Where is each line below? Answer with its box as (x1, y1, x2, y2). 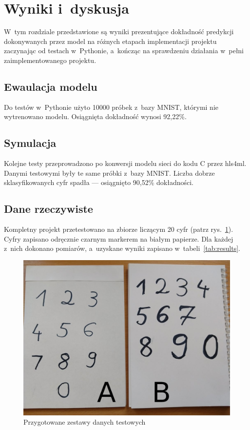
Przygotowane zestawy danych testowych (23, 417, 146, 427)
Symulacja (4, 135, 57, 150)
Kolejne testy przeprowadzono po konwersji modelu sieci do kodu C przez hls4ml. (4, 158, 247, 168)
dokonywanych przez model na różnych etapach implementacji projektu (4, 36, 217, 46)
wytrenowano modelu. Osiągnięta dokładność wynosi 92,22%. (4, 111, 187, 122)
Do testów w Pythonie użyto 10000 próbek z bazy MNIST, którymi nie (4, 102, 218, 112)
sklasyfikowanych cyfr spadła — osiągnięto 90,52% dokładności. (4, 177, 194, 187)
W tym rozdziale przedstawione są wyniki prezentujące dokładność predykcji (4, 26, 234, 37)
